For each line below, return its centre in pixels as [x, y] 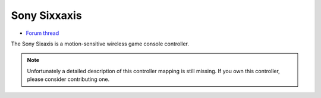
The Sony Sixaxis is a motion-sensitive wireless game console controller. [100, 44]
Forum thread [43, 33]
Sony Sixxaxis [47, 15]
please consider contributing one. [68, 79]
